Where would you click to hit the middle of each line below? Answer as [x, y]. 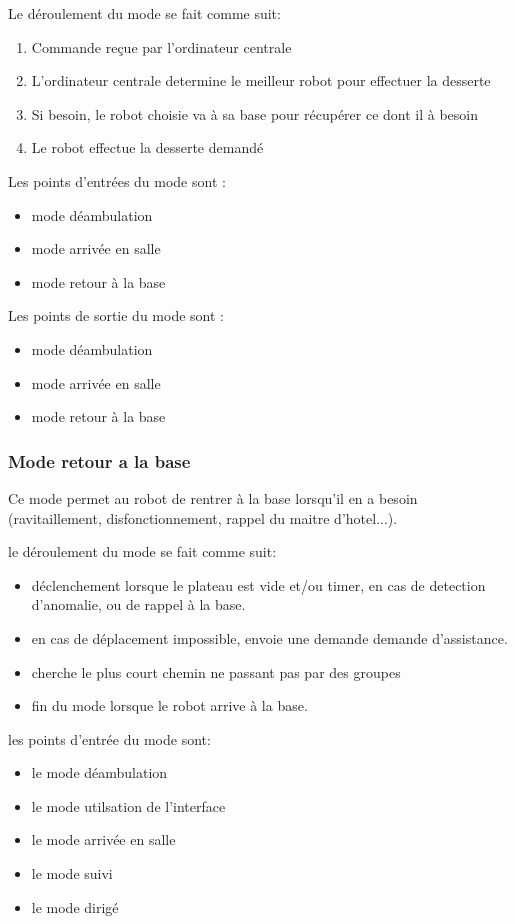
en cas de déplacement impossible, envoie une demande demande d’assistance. [269, 637]
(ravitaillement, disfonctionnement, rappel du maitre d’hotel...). [203, 517]
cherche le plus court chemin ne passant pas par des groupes [216, 671]
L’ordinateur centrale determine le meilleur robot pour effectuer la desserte [261, 80]
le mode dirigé [75, 906]
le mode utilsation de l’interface [128, 805]
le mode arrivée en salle [103, 839]
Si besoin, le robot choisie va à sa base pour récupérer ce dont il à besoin [255, 113]
